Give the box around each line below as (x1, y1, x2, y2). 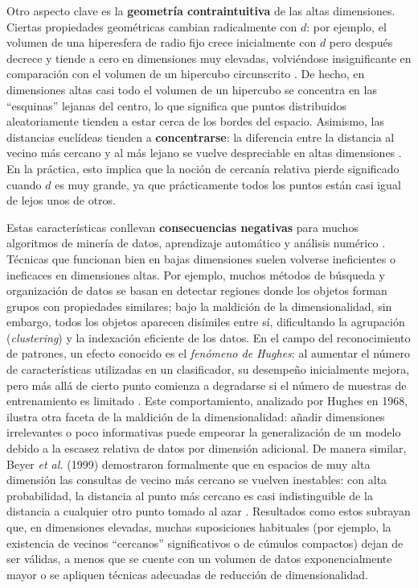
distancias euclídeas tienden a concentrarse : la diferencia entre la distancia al (6, 128, 395, 145)
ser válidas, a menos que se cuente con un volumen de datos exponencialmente (6, 550, 392, 567)
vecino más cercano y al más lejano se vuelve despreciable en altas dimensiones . (6, 144, 402, 161)
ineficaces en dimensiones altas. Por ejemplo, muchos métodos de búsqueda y (6, 266, 385, 283)
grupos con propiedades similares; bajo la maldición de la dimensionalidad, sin (6, 297, 392, 314)
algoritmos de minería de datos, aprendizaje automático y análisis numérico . (6, 234, 386, 251)
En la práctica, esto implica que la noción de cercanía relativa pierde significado (6, 159, 400, 176)
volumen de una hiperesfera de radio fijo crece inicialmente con (6, 34, 317, 51)
